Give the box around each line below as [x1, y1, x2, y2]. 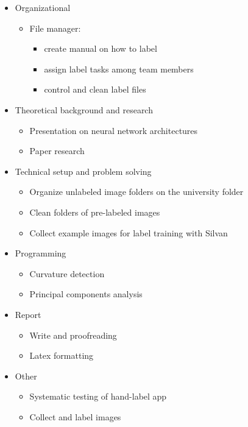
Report [15, 308, 41, 320]
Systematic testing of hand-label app [29, 390, 167, 403]
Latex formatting [29, 349, 94, 362]
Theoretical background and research [15, 103, 153, 116]
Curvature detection [29, 267, 105, 280]
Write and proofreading [29, 328, 117, 341]
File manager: [29, 21, 81, 34]
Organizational [15, 1, 71, 13]
